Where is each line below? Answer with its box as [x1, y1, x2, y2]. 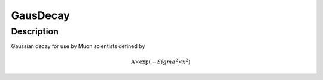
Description [11, 26, 59, 37]
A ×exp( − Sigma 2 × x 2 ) [130, 57, 191, 65]
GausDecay [11, 9, 70, 22]
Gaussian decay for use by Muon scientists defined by [11, 43, 145, 50]
